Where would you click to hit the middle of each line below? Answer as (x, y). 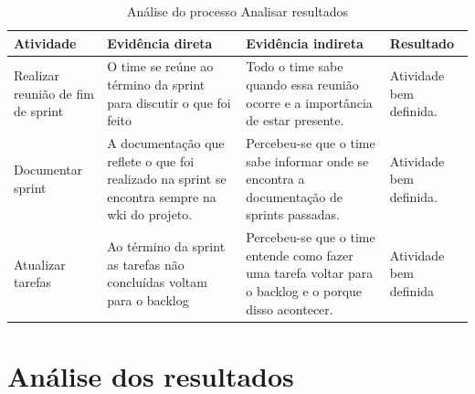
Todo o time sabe (295, 66)
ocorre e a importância (309, 102)
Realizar (37, 75)
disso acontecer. (290, 309)
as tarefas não (146, 264)
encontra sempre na (162, 196)
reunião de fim (54, 93)
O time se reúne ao (160, 66)
